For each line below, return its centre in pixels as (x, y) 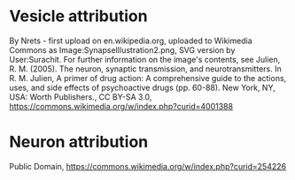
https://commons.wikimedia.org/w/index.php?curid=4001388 (121, 106)
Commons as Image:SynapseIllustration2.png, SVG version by (122, 49)
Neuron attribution (79, 142)
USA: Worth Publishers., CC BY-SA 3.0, (81, 97)
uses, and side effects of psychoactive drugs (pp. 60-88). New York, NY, (143, 87)
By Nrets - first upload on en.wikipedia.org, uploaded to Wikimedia (131, 41)
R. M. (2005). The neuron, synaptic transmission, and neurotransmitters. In (145, 69)
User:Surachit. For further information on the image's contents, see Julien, (145, 59)
